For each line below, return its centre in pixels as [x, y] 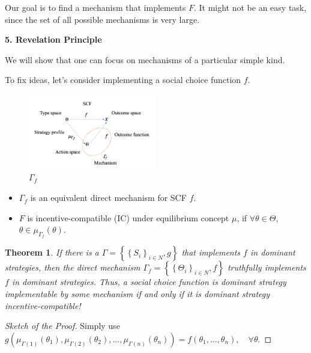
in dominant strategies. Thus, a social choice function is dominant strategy [149, 282]
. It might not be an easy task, [250, 7]
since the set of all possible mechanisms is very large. [102, 19]
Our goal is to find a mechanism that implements [95, 7]
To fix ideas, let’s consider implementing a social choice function [123, 80]
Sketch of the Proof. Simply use [62, 326]
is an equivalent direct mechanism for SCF [108, 198]
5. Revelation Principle [53, 39]
